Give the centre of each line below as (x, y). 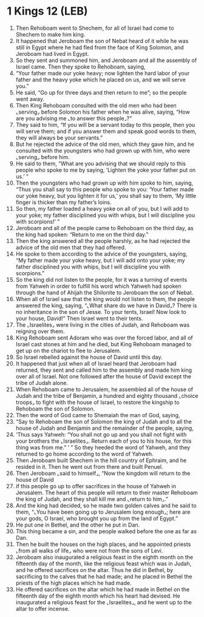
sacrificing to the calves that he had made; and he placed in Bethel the (104, 576)
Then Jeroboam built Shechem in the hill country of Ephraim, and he (101, 460)
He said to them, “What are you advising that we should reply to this (100, 163)
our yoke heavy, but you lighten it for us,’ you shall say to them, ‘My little (106, 196)
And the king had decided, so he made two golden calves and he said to (106, 505)
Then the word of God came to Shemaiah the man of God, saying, (98, 415)
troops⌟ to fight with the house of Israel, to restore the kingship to (97, 402)
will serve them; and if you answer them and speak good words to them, (106, 131)
